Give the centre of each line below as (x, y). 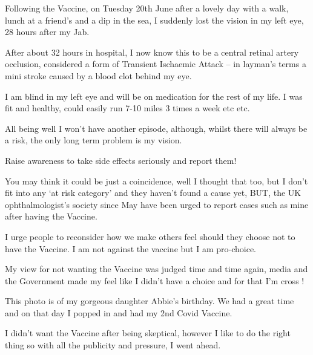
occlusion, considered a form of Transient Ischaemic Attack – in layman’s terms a (156, 64)
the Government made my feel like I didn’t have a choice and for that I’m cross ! (155, 280)
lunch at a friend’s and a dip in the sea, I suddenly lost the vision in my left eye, (154, 20)
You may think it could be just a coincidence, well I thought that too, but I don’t (156, 181)
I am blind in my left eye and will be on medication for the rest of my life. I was (154, 96)
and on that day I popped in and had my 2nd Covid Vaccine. (119, 312)
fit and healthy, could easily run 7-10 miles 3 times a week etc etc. (127, 108)
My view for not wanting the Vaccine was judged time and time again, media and (156, 269)
